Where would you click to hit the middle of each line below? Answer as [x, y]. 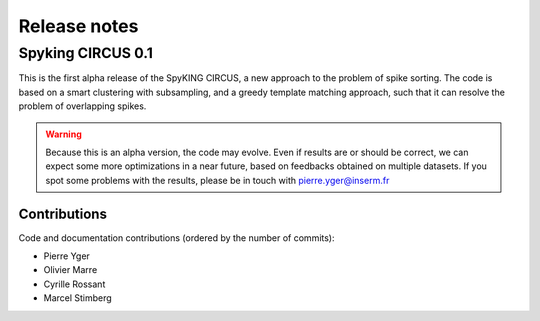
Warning [63, 134]
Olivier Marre [70, 270]
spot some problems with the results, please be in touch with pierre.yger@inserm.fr [217, 180]
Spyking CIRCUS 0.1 [86, 53]
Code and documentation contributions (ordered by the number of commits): [176, 237]
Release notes [78, 26]
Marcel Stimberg [77, 298]
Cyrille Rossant [74, 284]
